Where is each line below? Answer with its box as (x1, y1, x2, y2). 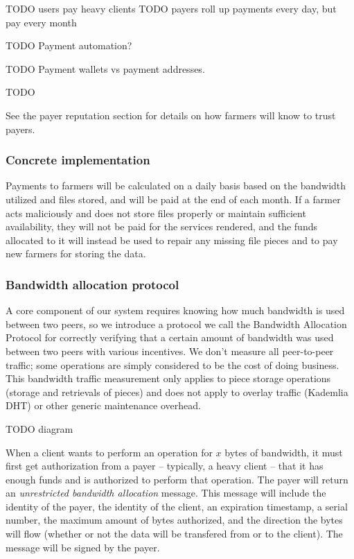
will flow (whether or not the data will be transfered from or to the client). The (6, 526, 343, 541)
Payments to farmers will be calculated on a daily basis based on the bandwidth (6, 178, 346, 193)
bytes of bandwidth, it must (224, 445, 343, 459)
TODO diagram (6, 421, 73, 436)
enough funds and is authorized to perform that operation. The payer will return (6, 472, 348, 486)
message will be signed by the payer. (6, 540, 160, 554)
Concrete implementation (6, 151, 150, 169)
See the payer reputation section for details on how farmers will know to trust (6, 108, 336, 122)
